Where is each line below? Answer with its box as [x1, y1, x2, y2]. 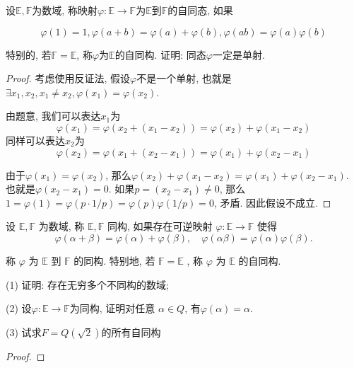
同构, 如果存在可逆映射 [107, 219, 213, 234]
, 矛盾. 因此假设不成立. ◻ [213, 195, 331, 209]
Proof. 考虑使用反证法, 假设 [6, 71, 131, 86]
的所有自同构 [101, 324, 161, 339]
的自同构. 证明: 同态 [114, 47, 206, 62]
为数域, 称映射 [32, 3, 98, 17]
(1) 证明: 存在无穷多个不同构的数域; [6, 277, 169, 292]
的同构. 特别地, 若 [73, 253, 155, 268]
